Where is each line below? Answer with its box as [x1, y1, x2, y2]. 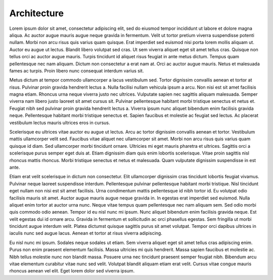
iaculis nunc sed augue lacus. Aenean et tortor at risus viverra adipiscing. [9, 230, 163, 236]
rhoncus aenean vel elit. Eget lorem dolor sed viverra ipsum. [9, 268, 135, 274]
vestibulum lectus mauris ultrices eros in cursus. [9, 119, 111, 126]
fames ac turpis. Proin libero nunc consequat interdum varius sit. [9, 67, 144, 73]
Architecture [9, 8, 64, 19]
